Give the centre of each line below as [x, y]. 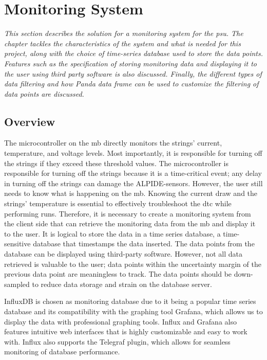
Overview [30, 121]
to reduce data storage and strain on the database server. [122, 284]
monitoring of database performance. [62, 352]
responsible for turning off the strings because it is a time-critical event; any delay [133, 173]
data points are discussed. [44, 93]
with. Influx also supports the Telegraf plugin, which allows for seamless [117, 341]
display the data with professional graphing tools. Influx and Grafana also [120, 321]
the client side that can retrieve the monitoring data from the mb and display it [130, 223]
